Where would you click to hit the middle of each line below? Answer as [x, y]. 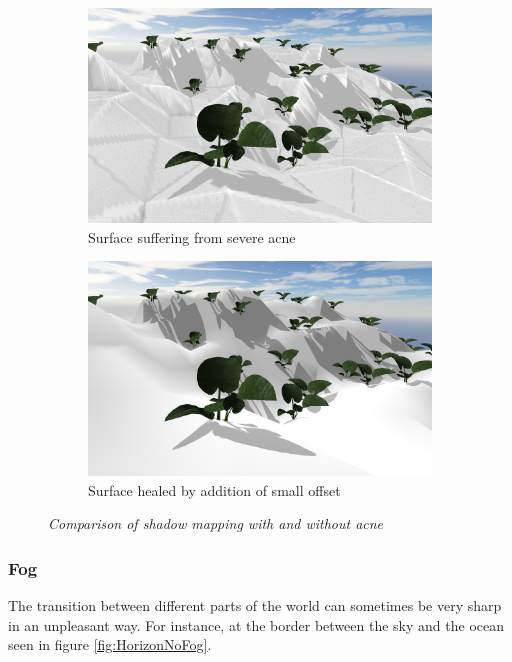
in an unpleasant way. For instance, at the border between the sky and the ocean [256, 624]
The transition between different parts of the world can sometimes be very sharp [255, 605]
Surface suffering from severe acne [192, 236]
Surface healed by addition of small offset [214, 489]
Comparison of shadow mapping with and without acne [216, 523]
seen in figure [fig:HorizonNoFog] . [110, 644]
